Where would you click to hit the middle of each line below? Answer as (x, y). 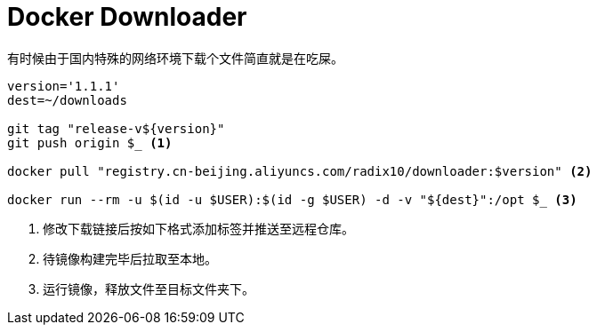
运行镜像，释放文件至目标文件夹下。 (149, 289)
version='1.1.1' (64, 86)
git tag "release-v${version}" (116, 128)
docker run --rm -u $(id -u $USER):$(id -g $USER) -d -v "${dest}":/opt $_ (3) (292, 199)
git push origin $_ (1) (90, 142)
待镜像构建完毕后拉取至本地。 (130, 258)
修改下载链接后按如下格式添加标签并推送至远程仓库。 (198, 228)
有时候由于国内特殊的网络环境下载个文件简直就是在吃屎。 (175, 58)
